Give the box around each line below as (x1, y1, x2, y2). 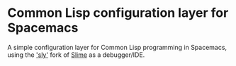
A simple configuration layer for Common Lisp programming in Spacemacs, (7, 43, 227, 51)
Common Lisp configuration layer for (7, 5, 229, 21)
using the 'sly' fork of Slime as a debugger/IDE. (7, 51, 145, 59)
